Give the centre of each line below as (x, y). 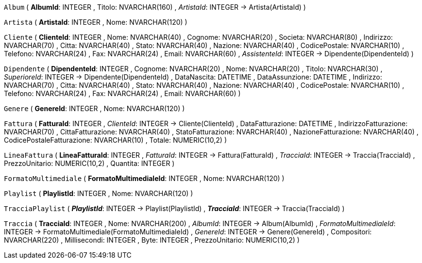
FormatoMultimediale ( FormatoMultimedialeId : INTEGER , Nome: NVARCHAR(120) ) (144, 178)
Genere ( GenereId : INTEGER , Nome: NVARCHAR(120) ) (94, 108)
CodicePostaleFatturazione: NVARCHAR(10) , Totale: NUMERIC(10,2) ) (115, 140)
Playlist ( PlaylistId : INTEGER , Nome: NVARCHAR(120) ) (99, 193)
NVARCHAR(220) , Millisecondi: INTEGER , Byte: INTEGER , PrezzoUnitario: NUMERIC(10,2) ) (152, 240)
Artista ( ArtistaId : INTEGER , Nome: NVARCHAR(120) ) (96, 22)
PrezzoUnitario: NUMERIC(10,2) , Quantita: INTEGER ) (89, 163)
